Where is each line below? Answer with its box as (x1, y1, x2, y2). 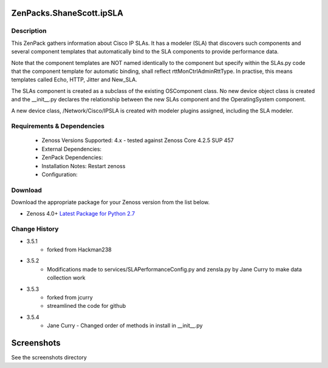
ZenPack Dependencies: (41, 154, 103, 161)
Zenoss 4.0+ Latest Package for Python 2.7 (26, 210, 135, 217)
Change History (11, 225, 59, 233)
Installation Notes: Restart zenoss (41, 162, 126, 169)
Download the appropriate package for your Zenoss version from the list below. (11, 199, 210, 206)
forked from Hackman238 (47, 246, 112, 253)
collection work (47, 274, 86, 282)
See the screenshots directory (11, 354, 87, 361)
